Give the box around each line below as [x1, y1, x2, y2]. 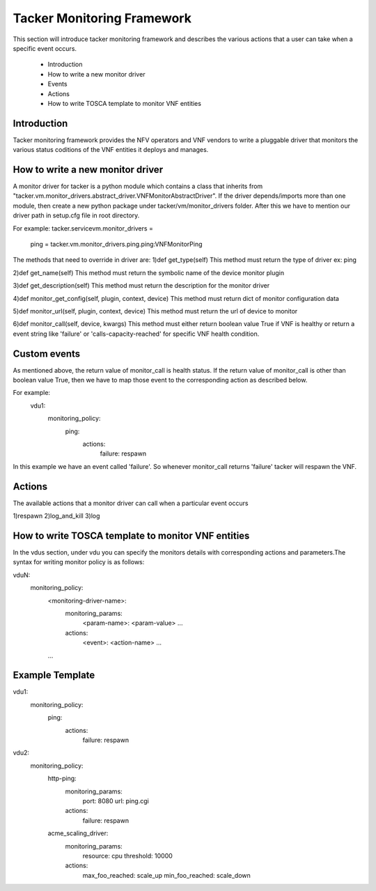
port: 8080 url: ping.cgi [82, 796, 149, 805]
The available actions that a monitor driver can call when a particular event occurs [13, 499, 249, 507]
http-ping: [47, 774, 77, 783]
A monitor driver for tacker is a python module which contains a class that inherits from [13, 182, 263, 191]
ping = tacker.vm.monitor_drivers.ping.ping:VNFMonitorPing [30, 240, 203, 249]
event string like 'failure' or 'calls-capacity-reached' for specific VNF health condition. [13, 330, 260, 338]
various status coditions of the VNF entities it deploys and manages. [13, 146, 209, 154]
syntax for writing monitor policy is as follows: [13, 558, 145, 566]
